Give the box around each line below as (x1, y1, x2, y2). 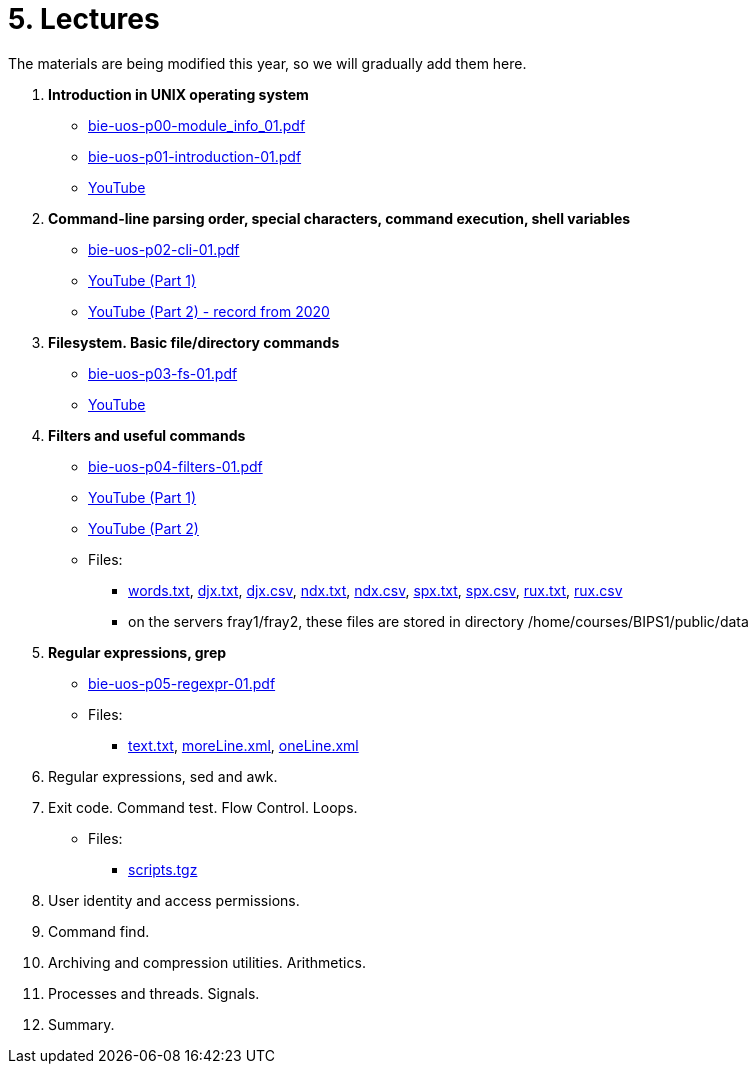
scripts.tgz (128, 860, 198, 878)
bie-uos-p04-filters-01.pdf (88, 457, 263, 475)
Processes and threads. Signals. (48, 984, 260, 1002)
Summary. (48, 1015, 115, 1033)
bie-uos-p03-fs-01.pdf (88, 364, 238, 382)
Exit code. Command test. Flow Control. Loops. (48, 798, 358, 816)
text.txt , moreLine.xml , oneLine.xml (128, 736, 359, 754)
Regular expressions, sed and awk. (48, 767, 278, 785)
